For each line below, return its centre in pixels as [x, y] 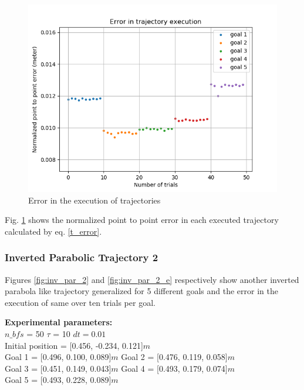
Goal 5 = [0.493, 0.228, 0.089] [58, 380]
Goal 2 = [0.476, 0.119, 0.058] [174, 357]
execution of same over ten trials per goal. [80, 302]
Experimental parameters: [59, 322]
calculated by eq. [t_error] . [53, 231]
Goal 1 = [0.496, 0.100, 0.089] [58, 357]
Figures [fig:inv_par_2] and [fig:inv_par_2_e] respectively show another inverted [152, 279]
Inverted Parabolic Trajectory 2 [82, 257]
